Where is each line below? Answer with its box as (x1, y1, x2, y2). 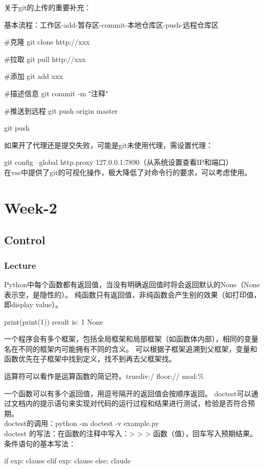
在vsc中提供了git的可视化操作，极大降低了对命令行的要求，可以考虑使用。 (4, 166, 252, 177)
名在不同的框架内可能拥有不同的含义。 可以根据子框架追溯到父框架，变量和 (4, 343, 257, 354)
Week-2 (4, 197, 57, 218)
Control (4, 232, 46, 248)
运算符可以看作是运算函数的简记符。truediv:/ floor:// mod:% (4, 371, 204, 381)
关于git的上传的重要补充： (4, 2, 92, 12)
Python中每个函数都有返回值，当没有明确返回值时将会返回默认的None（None (4, 279, 260, 289)
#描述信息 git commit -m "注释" (4, 88, 108, 98)
